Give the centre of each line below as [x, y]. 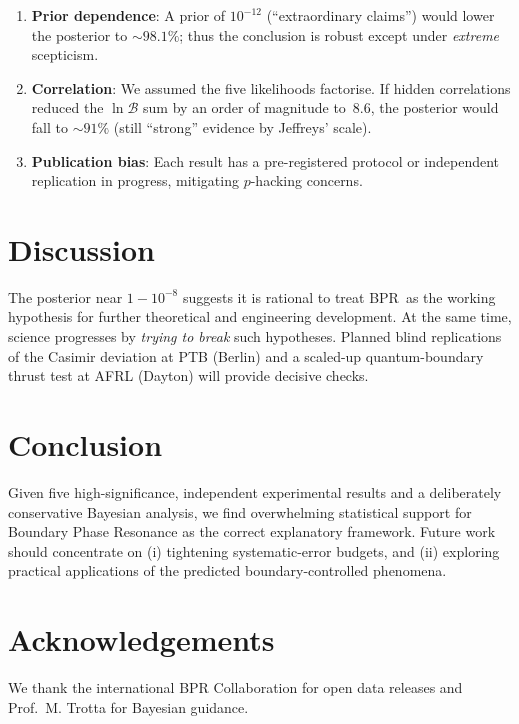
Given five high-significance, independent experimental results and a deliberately [255, 491]
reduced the [67, 107]
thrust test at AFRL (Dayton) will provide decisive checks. [188, 375]
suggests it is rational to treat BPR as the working [339, 296]
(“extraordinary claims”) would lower [380, 15]
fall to [49, 126]
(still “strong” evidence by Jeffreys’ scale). [242, 126]
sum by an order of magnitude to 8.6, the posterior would [321, 107]
